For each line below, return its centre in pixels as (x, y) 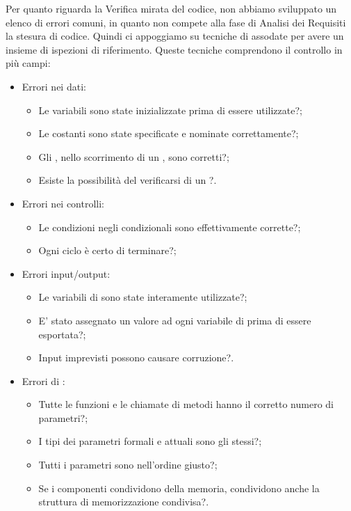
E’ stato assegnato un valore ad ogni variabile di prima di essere (175, 320)
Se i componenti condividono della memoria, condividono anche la (179, 488)
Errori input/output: (66, 273)
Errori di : (43, 380)
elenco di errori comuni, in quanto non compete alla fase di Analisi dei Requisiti (176, 22)
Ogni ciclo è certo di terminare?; (107, 250)
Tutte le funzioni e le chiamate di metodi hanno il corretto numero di (186, 404)
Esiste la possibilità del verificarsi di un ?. (128, 180)
